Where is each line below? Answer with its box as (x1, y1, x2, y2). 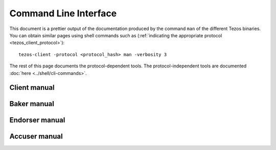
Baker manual (9, 99, 55, 108)
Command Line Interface (9, 8, 117, 19)
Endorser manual (9, 116, 65, 124)
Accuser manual (9, 132, 63, 141)
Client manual (9, 83, 55, 92)
